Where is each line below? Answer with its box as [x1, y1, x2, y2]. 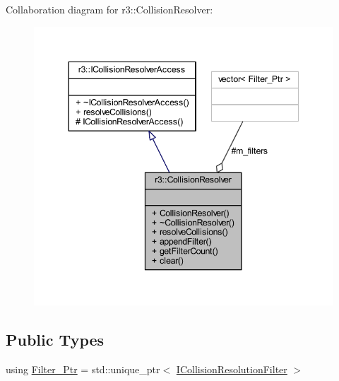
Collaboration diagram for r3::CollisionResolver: [6, 2, 213, 16]
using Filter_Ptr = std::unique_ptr [6, 361, 160, 376]
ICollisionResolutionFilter [176, 361, 287, 376]
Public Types [6, 329, 105, 350]
